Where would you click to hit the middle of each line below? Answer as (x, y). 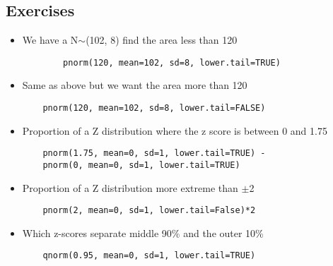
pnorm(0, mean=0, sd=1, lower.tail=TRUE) (141, 165)
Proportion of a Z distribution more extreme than (130, 187)
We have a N (50, 40)
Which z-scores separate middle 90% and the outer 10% (143, 232)
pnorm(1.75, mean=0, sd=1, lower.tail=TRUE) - (154, 153)
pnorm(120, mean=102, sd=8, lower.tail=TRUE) (172, 62)
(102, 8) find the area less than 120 (162, 40)
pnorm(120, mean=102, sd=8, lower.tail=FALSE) (154, 108)
